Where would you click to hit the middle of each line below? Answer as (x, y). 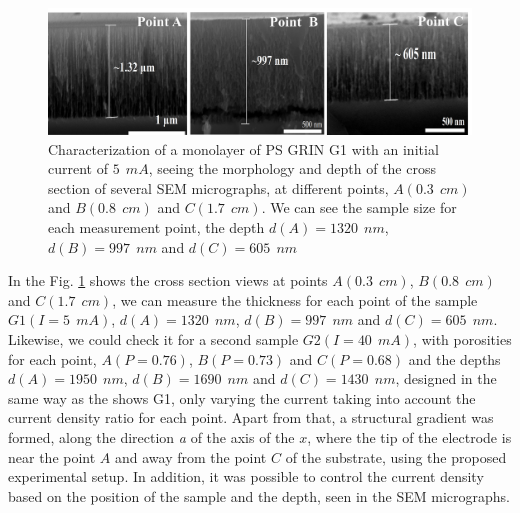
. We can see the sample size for (359, 207)
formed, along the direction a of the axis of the (151, 437)
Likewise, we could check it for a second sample (153, 339)
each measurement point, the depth (156, 227)
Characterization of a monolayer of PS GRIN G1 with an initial (243, 148)
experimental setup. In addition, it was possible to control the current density (246, 476)
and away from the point (190, 456)
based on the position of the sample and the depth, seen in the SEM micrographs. (259, 495)
